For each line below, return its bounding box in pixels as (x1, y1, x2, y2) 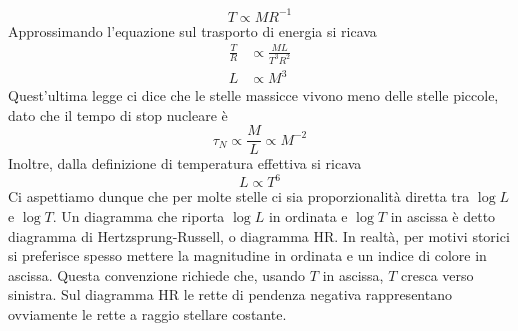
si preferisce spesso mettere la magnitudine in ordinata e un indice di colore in (8, 245, 487, 266)
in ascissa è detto (390, 205, 496, 226)
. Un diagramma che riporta (52, 205, 225, 226)
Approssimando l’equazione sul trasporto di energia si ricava (8, 20, 377, 41)
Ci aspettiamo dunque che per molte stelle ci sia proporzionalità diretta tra (8, 186, 470, 207)
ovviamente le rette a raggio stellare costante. (8, 303, 287, 324)
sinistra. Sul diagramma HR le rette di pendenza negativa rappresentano (8, 284, 452, 305)
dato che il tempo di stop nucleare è (8, 104, 228, 125)
